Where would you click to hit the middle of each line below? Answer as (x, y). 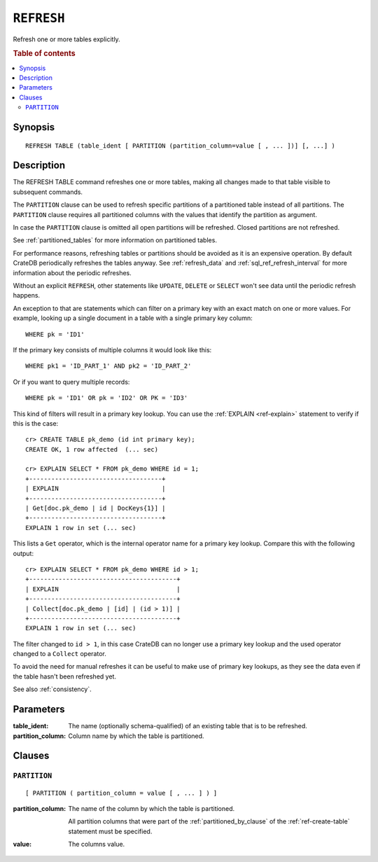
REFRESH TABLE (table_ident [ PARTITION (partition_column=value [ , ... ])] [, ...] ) (181, 146)
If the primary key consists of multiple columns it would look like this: (112, 349)
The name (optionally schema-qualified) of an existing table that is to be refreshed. (188, 726)
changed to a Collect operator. (59, 654)
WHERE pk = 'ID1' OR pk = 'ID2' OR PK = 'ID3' (107, 398)
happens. (27, 296)
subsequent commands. (48, 192)
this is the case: (36, 423)
